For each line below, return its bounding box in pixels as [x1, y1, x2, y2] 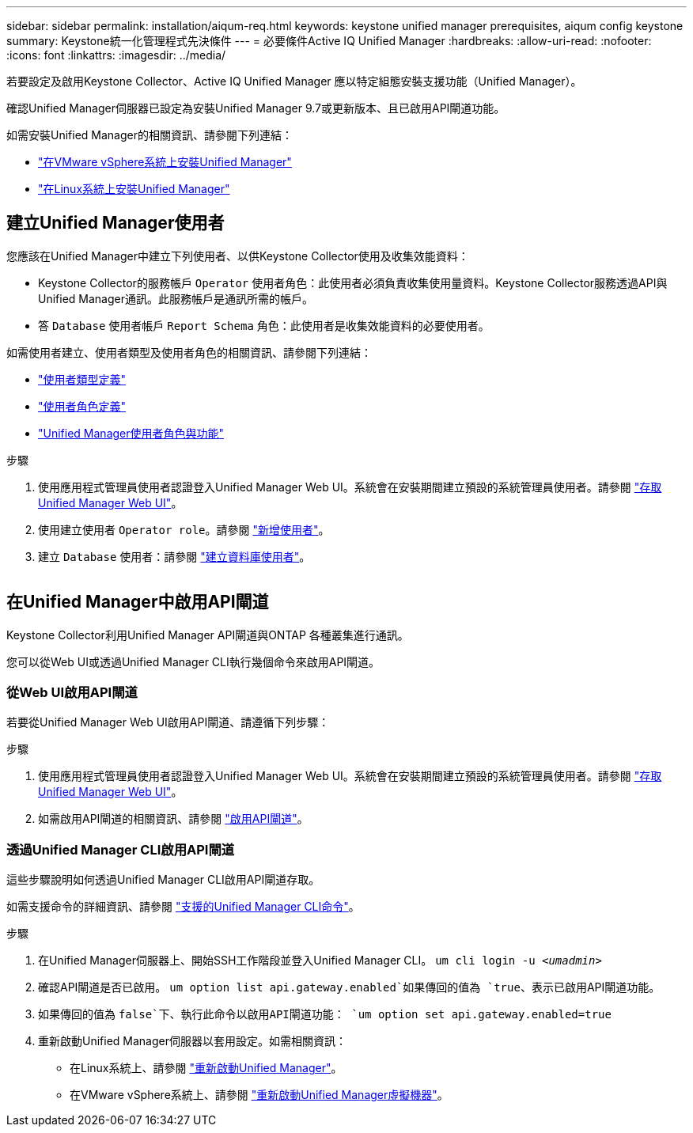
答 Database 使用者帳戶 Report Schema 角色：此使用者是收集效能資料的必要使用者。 [38, 318, 490, 332]
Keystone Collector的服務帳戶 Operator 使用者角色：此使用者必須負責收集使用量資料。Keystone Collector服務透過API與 [38, 275, 668, 290]
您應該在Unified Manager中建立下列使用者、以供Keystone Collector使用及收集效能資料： [6, 248, 469, 263]
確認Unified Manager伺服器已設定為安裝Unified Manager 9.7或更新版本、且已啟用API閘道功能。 [6, 101, 506, 115]
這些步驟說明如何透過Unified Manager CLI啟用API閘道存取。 [6, 873, 320, 887]
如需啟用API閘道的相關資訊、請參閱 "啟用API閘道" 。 [38, 812, 309, 826]
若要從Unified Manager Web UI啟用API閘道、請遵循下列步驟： [6, 715, 330, 729]
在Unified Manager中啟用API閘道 [6, 592, 269, 612]
